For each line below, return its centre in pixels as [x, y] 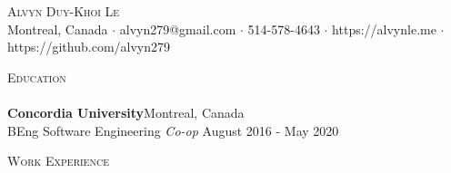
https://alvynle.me [384, 29]
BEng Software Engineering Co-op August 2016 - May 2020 [173, 130]
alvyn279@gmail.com [178, 29]
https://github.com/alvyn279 [89, 47]
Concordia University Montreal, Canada [126, 112]
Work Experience [58, 161]
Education [37, 77]
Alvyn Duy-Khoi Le [64, 11]
